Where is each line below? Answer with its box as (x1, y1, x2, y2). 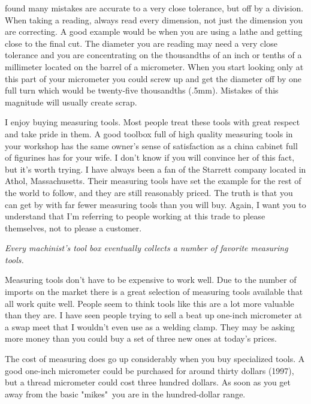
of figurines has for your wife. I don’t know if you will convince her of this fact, (5, 151, 295, 164)
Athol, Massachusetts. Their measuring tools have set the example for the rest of (5, 174, 301, 187)
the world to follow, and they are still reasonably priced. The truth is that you (5, 186, 293, 198)
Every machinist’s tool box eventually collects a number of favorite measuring (5, 242, 288, 254)
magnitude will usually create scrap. (5, 95, 137, 108)
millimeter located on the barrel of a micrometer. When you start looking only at (5, 60, 304, 73)
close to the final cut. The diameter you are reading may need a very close (5, 37, 277, 49)
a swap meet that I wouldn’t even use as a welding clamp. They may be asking (5, 320, 295, 333)
